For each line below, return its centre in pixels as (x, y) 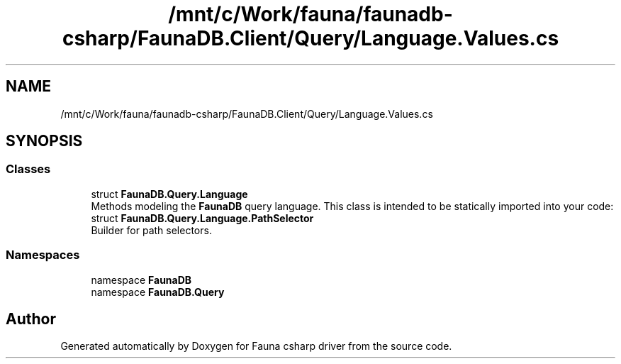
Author (31, 319)
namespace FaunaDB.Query (158, 292)
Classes (28, 169)
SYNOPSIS (44, 141)
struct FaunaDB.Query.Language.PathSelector (202, 218)
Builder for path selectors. (151, 230)
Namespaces (43, 255)
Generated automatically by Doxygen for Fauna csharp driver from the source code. (256, 346)
